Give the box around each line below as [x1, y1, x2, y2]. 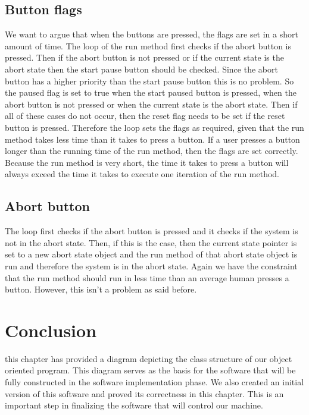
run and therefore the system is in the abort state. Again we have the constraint [5, 259, 298, 272]
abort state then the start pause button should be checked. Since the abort [5, 62, 278, 75]
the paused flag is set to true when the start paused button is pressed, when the [5, 86, 296, 99]
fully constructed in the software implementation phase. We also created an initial [5, 376, 304, 388]
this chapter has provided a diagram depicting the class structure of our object [5, 352, 292, 364]
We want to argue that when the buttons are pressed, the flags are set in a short [5, 28, 298, 40]
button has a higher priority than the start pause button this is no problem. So [5, 74, 294, 87]
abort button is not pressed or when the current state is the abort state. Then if [5, 98, 298, 110]
